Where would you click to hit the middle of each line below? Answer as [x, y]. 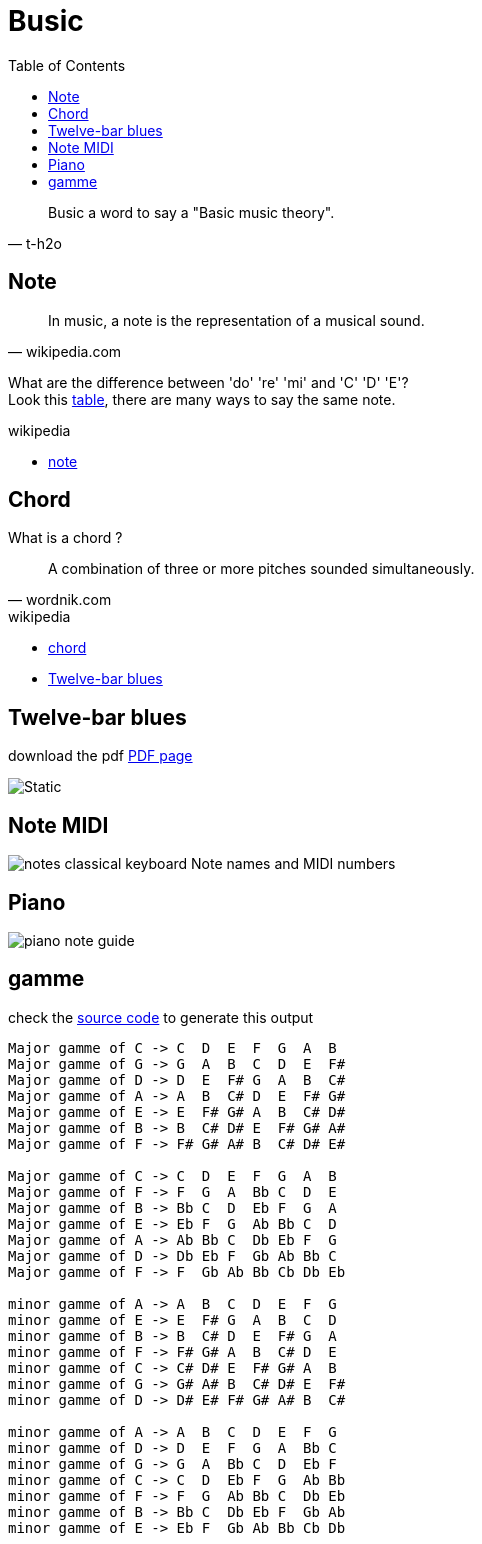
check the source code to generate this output [161, 1017]
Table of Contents [67, 65]
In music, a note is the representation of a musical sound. [236, 320]
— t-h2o [35, 243]
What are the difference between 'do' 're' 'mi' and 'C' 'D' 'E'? [208, 382]
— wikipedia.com [65, 351]
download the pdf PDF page [100, 756]
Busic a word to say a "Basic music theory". [191, 212]
